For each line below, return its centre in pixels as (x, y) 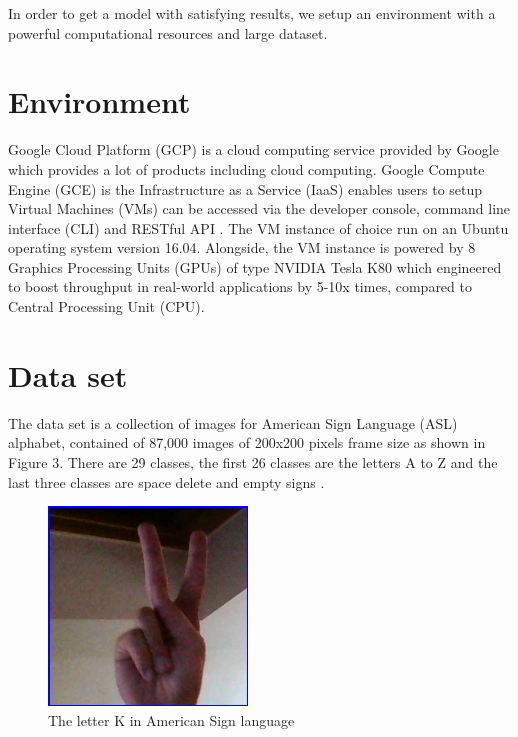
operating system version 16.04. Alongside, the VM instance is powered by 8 (242, 247)
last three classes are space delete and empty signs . (166, 481)
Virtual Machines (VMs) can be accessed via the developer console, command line (259, 208)
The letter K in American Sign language (171, 719)
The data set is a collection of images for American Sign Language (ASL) (233, 422)
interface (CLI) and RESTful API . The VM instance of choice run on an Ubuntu (258, 227)
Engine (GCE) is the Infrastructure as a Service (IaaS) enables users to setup (245, 188)
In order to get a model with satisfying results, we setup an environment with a (252, 13)
